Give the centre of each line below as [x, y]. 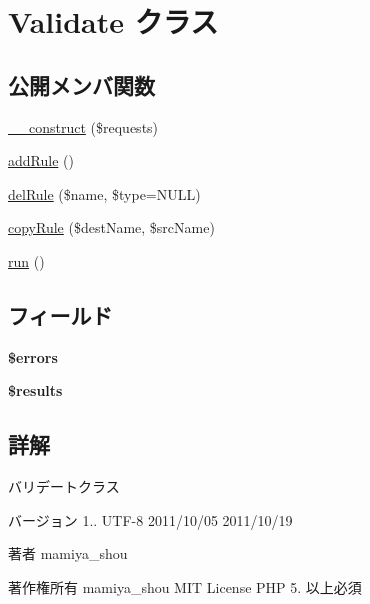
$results [35, 390]
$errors [33, 356]
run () [26, 260]
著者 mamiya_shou [68, 553]
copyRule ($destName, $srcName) [111, 227]
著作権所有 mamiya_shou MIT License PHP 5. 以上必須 [185, 586]
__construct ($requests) [83, 126]
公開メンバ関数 [81, 84]
